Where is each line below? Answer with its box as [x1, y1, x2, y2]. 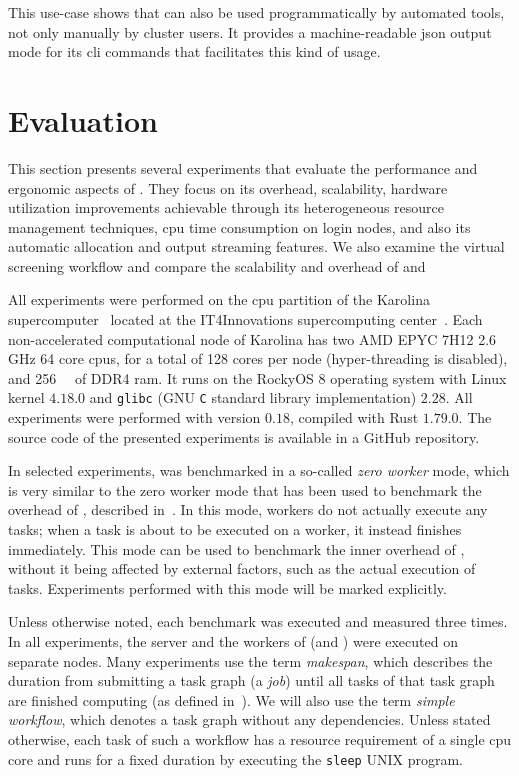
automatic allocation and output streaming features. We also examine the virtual [8, 236, 505, 257]
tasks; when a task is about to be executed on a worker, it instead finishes [8, 519, 462, 540]
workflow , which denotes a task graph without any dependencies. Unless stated [8, 709, 491, 730]
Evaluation [8, 99, 158, 140]
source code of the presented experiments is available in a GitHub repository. [8, 426, 480, 447]
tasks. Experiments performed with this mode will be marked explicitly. [8, 577, 447, 598]
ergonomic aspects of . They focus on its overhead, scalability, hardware [8, 177, 448, 198]
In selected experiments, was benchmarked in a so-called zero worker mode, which [8, 460, 510, 481]
